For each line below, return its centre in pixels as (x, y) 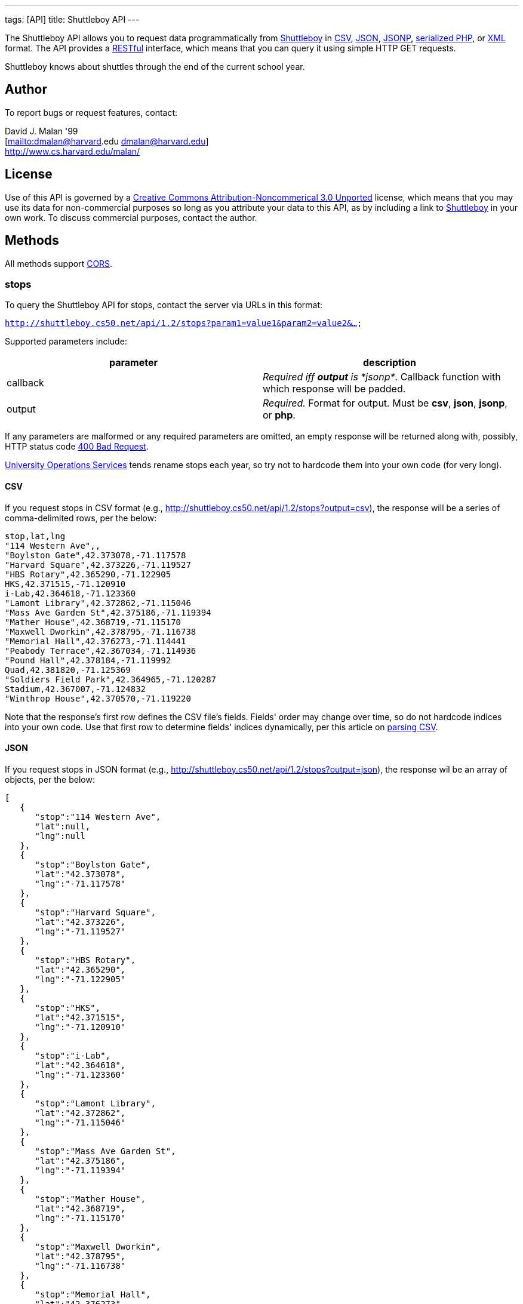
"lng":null (60, 836)
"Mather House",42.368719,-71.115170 (93, 622)
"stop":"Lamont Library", (95, 1103)
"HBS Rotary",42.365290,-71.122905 (88, 574)
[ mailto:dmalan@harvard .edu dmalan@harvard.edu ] (107, 141)
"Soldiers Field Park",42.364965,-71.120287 (111, 679)
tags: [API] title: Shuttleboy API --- (72, 19)
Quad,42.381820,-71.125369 (68, 670)
